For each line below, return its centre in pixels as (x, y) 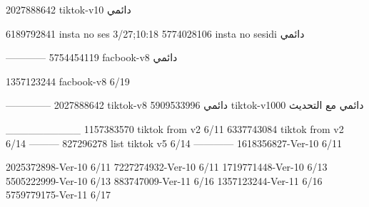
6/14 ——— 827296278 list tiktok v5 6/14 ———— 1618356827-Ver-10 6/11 (174, 143)
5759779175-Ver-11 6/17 (59, 195)
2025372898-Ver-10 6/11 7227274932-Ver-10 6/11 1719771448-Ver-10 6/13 (167, 167)
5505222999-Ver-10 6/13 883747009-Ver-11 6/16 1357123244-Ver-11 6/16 (164, 180)
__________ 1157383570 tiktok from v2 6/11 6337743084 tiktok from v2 (175, 128)
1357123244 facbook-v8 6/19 (68, 81)
